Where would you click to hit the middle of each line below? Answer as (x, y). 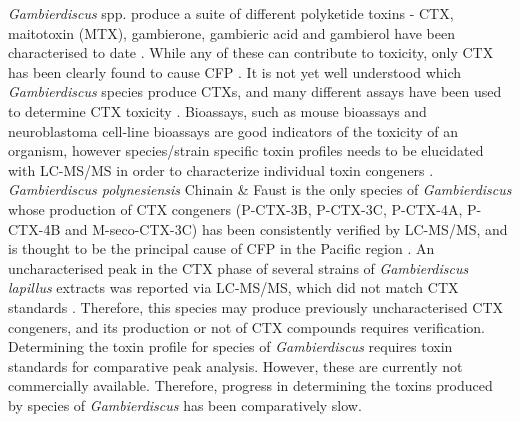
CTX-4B (34, 228)
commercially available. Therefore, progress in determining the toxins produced (250, 385)
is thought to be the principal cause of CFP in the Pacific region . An (221, 248)
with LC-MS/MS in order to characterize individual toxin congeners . (221, 169)
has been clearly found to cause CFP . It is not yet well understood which (235, 71)
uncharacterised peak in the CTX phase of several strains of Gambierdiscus (238, 267)
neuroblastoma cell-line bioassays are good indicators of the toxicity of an (233, 130)
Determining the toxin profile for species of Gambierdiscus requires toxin (230, 346)
